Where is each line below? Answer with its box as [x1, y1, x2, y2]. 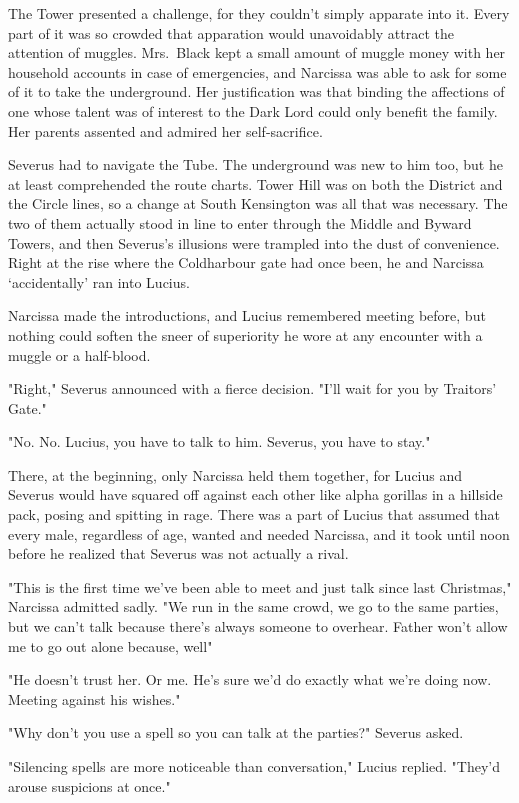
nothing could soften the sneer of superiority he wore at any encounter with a [8, 324, 483, 345]
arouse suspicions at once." [8, 775, 171, 796]
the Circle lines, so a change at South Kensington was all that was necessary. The [8, 193, 508, 214]
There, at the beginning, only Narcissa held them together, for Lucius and [8, 464, 463, 485]
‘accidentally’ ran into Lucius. [8, 271, 190, 292]
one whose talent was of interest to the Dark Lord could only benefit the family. [8, 100, 498, 121]
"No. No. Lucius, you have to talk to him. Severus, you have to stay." [8, 431, 431, 452]
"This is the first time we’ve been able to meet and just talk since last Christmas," [8, 576, 512, 597]
